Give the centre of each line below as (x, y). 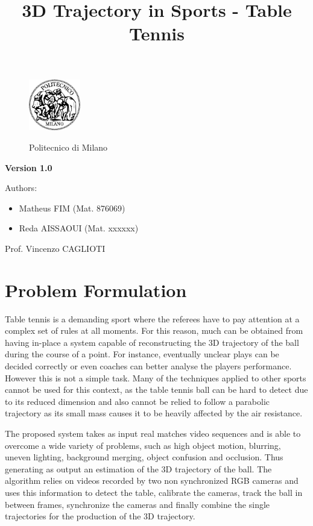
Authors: (21, 188)
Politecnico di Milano (68, 147)
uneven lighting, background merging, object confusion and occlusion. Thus (144, 457)
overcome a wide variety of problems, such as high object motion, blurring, (143, 445)
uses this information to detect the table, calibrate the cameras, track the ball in (154, 492)
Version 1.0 (29, 167)
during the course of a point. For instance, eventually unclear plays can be (142, 354)
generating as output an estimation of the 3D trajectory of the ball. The (138, 468)
